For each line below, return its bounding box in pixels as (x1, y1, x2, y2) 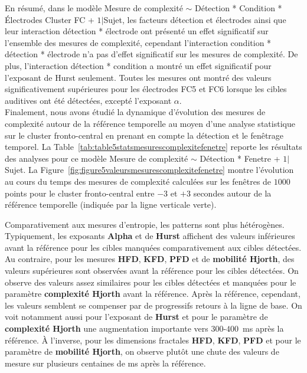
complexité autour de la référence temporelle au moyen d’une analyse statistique (5, 117, 295, 129)
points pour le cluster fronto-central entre (5, 186, 155, 199)
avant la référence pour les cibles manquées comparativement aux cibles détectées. (5, 241, 302, 253)
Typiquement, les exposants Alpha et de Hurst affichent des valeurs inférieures (5, 230, 295, 242)
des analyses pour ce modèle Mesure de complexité (5, 152, 188, 164)
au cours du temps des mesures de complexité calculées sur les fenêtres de (5, 175, 272, 187)
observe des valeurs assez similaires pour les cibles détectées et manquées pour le (5, 276, 296, 288)
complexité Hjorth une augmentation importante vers (5, 322, 208, 335)
